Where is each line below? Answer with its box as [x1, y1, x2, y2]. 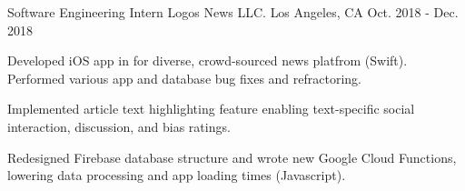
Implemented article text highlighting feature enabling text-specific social [7, 99, 415, 118]
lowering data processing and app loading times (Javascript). [7, 166, 346, 185]
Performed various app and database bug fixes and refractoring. [7, 68, 361, 87]
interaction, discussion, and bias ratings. [7, 116, 231, 136]
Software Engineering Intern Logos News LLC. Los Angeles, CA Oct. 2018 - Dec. [7, 3, 459, 21]
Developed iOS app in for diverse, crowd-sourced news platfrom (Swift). [7, 51, 408, 70]
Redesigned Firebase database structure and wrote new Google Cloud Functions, [7, 147, 457, 166]
